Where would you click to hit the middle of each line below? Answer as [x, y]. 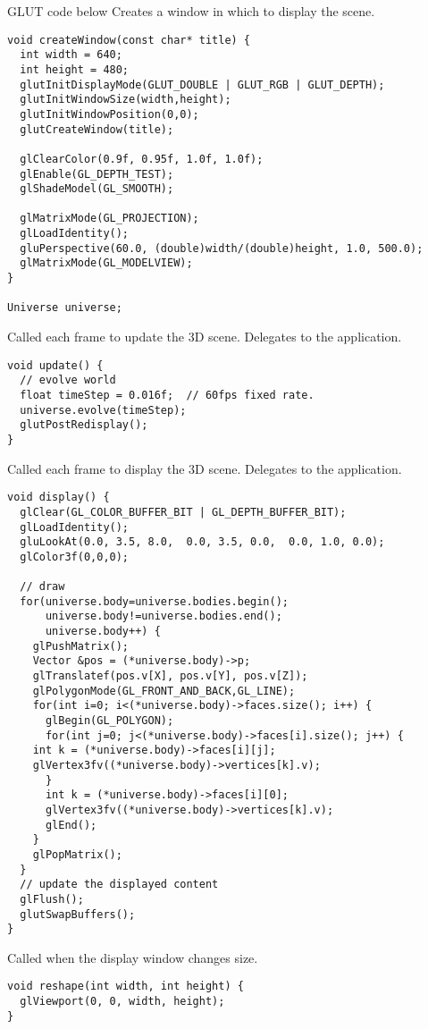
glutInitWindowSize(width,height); [126, 100]
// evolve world [68, 380]
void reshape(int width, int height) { [126, 987]
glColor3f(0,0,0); [75, 557]
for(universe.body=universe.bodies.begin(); [154, 601]
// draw [42, 587]
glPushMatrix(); [81, 646]
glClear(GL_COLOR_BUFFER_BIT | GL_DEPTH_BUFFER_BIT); [183, 512]
